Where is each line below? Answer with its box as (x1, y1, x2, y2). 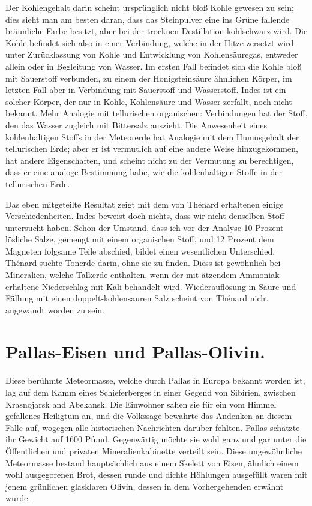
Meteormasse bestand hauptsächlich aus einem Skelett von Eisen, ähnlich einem (5, 456, 299, 469)
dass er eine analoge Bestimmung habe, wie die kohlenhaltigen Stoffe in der (5, 166, 282, 178)
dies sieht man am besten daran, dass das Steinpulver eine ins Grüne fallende (5, 13, 290, 25)
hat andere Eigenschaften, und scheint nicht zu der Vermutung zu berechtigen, (5, 154, 294, 166)
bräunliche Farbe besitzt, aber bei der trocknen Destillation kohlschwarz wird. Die (5, 25, 308, 37)
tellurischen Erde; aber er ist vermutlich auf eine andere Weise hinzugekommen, (5, 142, 298, 155)
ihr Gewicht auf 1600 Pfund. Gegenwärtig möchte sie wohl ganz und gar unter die (5, 433, 307, 445)
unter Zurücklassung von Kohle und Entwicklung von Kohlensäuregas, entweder (5, 48, 298, 61)
